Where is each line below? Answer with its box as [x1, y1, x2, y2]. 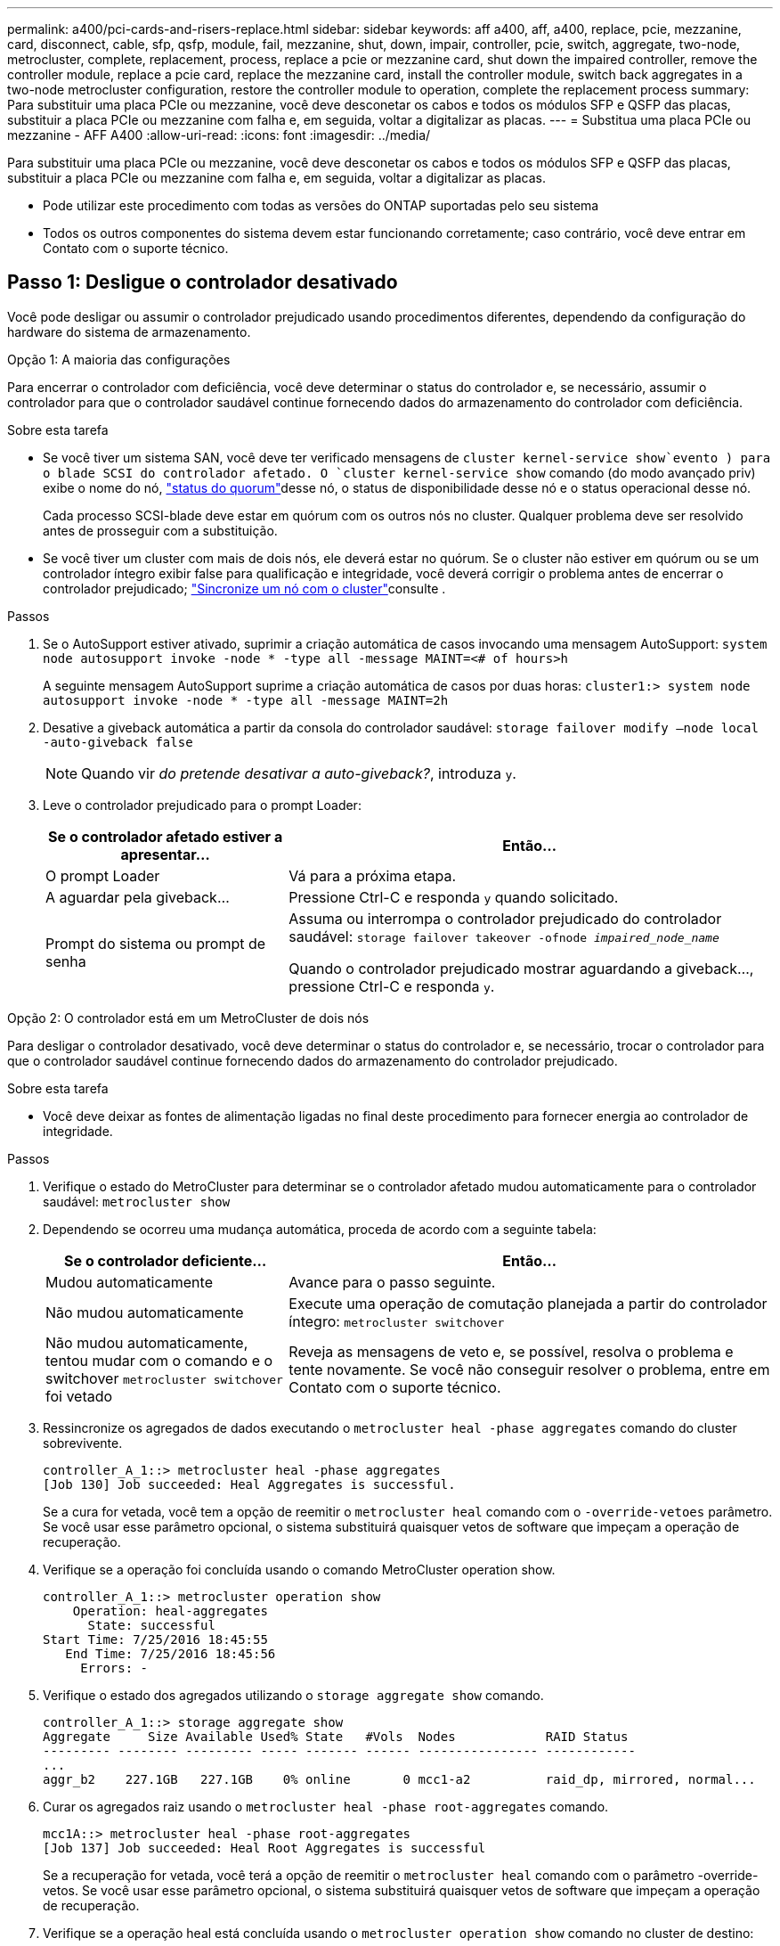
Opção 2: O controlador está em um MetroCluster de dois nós [7, 1010, 370, 1026]
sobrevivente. [43, 1435, 123, 1451]
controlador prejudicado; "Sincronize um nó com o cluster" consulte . [43, 580, 446, 596]
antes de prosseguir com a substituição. [43, 522, 278, 538]
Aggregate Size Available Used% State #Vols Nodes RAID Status [43, 1729, 629, 1744]
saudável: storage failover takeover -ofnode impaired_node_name [288, 927, 719, 945]
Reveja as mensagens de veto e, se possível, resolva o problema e [288, 1342, 734, 1361]
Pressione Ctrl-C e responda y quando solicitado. [288, 887, 619, 906]
